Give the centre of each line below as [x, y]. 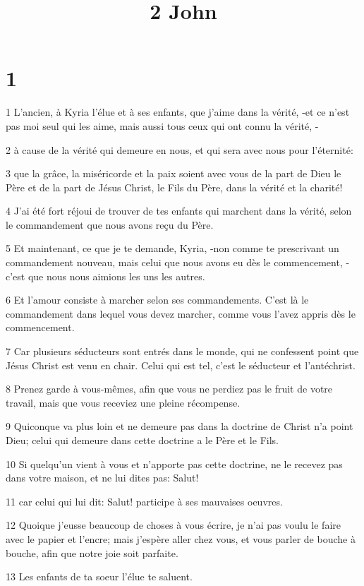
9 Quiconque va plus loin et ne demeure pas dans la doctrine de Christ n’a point [180, 426]
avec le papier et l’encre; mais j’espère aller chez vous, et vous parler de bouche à [181, 538]
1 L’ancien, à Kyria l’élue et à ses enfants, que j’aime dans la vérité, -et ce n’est [178, 112]
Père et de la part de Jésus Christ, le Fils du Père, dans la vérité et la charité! [174, 187]
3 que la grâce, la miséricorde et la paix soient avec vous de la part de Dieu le [174, 173]
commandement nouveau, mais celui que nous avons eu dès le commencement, [174, 262]
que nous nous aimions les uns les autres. [116, 276]
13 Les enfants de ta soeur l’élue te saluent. [99, 576]
